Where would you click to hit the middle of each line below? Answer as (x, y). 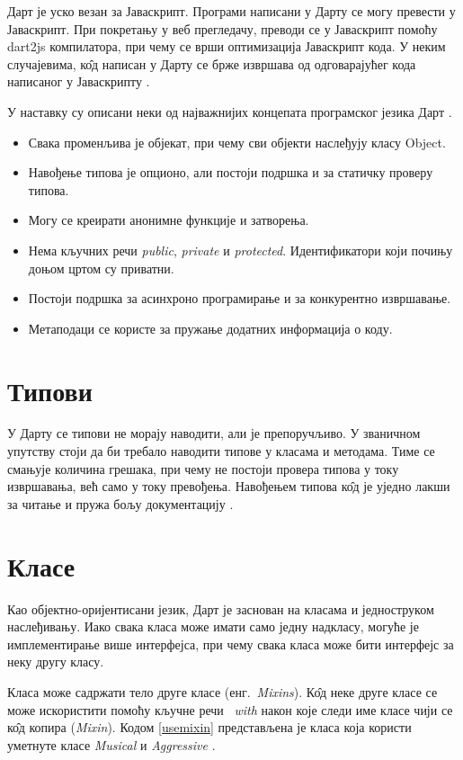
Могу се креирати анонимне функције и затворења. (169, 220)
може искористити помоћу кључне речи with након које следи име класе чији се (230, 709)
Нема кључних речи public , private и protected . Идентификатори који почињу (240, 250)
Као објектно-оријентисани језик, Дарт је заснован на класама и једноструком (221, 608)
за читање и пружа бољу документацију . (120, 503)
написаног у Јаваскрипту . (79, 81)
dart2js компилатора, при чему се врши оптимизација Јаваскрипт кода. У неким (227, 46)
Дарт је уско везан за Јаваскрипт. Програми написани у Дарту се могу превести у (231, 11)
